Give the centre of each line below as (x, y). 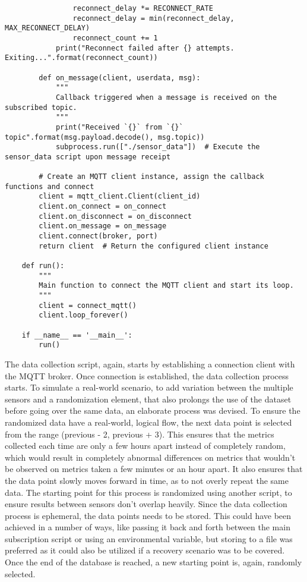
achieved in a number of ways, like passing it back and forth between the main (148, 527)
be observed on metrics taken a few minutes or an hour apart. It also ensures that (154, 469)
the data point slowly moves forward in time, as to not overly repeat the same (147, 480)
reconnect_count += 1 (115, 38)
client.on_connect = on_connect (103, 207)
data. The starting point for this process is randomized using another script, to (148, 492)
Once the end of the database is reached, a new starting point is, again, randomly (153, 562)
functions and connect (50, 186)
